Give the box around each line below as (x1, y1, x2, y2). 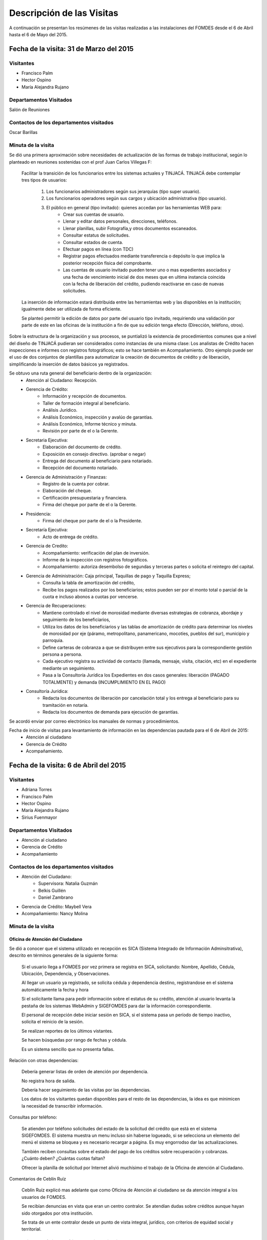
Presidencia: (26, 511, 51, 517)
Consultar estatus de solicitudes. (63, 232, 130, 238)
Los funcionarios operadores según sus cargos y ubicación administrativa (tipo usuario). (46, 195, 227, 201)
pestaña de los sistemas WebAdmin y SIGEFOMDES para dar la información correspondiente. (21, 1002, 212, 1009)
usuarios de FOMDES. (21, 1194, 67, 1200)
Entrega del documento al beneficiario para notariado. (43, 458, 153, 464)
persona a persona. (43, 651, 83, 657)
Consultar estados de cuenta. (63, 239, 124, 245)
